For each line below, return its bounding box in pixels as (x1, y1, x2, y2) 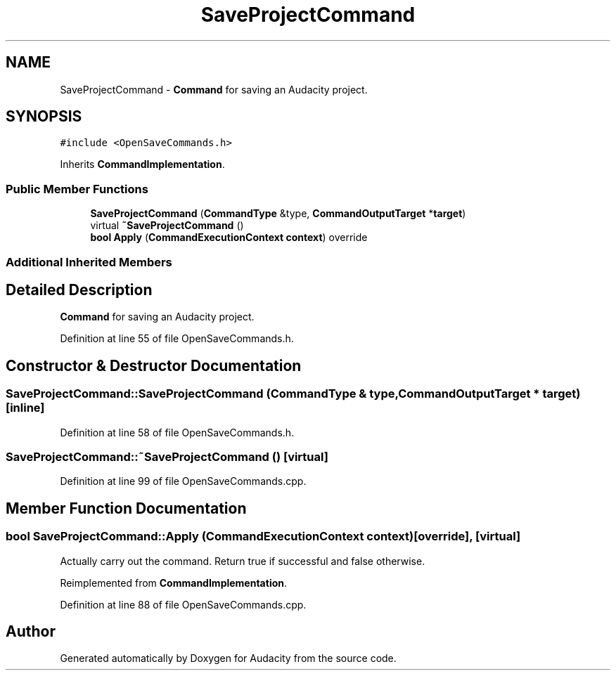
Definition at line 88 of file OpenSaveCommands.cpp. (60, 598, 307, 611)
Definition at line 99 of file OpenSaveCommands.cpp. (60, 475, 307, 488)
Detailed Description (6, 280, 153, 299)
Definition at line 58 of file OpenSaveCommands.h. (60, 426, 295, 438)
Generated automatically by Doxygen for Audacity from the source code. (60, 652, 397, 665)
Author (6, 623, 56, 641)
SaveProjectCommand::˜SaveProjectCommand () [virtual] (6, 450, 328, 464)
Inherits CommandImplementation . (60, 158, 225, 171)
